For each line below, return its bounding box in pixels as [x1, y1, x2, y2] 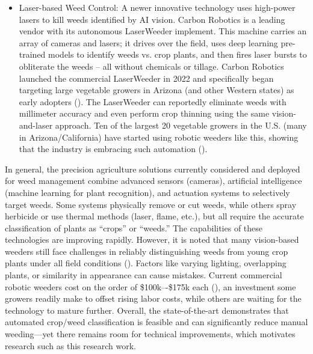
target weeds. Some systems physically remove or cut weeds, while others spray [5, 198, 297, 210]
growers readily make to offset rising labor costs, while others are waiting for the [5, 292, 302, 305]
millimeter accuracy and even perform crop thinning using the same [19, 107, 270, 120]
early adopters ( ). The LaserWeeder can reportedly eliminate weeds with [19, 95, 287, 108]
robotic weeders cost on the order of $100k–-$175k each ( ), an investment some [5, 280, 296, 293]
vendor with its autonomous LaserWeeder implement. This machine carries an [19, 25, 307, 37]
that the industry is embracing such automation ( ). [19, 142, 208, 155]
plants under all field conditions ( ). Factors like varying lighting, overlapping [5, 257, 287, 269]
